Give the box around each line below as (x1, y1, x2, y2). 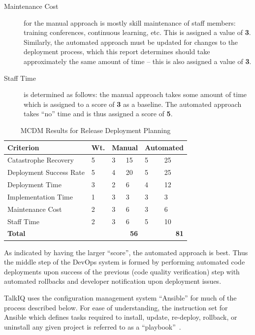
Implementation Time (7, 191, 73, 201)
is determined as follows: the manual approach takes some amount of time (24, 89, 247, 100)
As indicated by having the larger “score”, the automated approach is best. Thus (4, 247, 248, 257)
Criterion (7, 142, 39, 152)
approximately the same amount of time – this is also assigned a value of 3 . (24, 56, 252, 66)
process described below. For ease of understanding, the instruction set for (4, 302, 228, 312)
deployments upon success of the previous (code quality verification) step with (4, 266, 240, 276)
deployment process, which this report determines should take (24, 46, 210, 57)
